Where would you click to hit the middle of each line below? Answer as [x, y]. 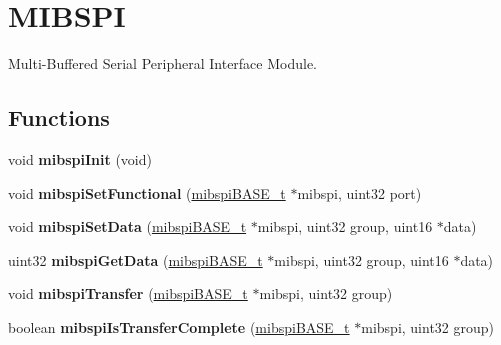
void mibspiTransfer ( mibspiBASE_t [128, 293]
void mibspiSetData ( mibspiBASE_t [127, 226]
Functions [59, 117]
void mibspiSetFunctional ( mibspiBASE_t [147, 192]
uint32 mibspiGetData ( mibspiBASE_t [135, 259]
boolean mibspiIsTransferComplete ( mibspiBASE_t [179, 326]
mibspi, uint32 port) [359, 192]
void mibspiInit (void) [80, 158]
